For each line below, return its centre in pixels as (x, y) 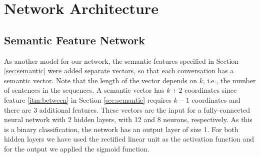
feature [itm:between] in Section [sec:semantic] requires (88, 99)
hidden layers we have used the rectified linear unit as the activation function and (129, 139)
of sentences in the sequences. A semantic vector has (84, 90)
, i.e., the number (229, 80)
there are (18, 109)
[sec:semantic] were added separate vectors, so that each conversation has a (119, 71)
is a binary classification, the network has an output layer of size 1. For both (121, 129)
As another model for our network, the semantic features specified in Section (121, 61)
